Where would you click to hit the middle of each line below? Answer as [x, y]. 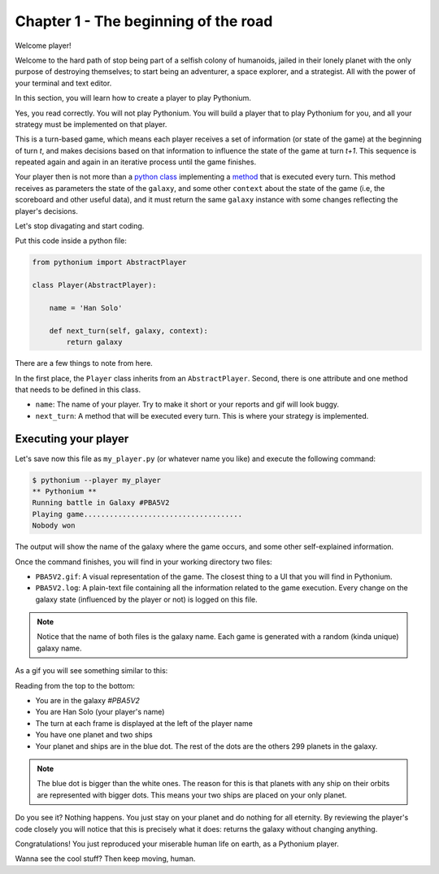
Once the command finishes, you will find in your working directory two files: [143, 562]
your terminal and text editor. [63, 83]
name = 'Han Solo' [86, 308]
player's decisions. [47, 211]
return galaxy [94, 342]
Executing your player [72, 439]
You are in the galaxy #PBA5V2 [87, 701]
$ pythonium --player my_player [97, 480]
